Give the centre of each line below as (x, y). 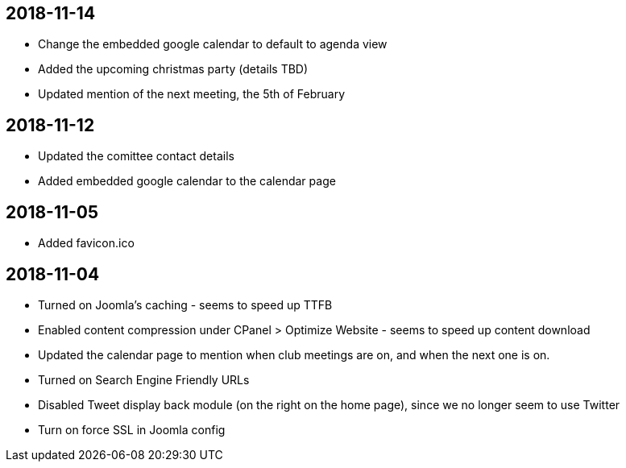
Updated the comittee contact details (136, 156)
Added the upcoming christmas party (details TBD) (173, 69)
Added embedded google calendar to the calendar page (187, 181)
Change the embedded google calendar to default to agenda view (213, 44)
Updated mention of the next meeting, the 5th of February (192, 94)
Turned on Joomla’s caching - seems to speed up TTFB (185, 304)
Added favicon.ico (86, 243)
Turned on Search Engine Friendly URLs (144, 379)
